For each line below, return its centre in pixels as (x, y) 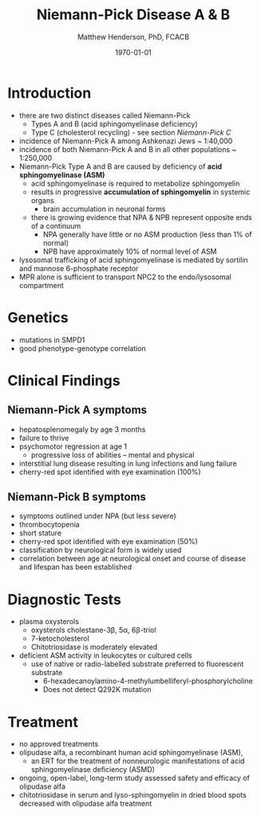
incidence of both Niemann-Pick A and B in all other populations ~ (128, 149)
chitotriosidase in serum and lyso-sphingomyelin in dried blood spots (132, 795)
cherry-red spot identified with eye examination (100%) (110, 472)
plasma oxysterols (49, 622)
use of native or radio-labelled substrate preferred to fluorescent (137, 664)
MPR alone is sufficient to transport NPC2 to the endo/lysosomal (125, 277)
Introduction (49, 93)
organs (43, 200)
